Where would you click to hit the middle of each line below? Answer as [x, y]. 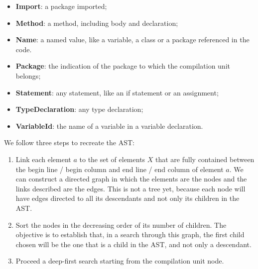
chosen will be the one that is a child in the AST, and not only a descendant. [133, 244]
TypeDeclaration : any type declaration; [79, 109]
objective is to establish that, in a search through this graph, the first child [130, 234]
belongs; [28, 75]
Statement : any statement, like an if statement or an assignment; [117, 92]
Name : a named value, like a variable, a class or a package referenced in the [132, 40]
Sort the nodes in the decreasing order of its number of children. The [121, 224]
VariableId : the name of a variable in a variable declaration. [109, 126]
